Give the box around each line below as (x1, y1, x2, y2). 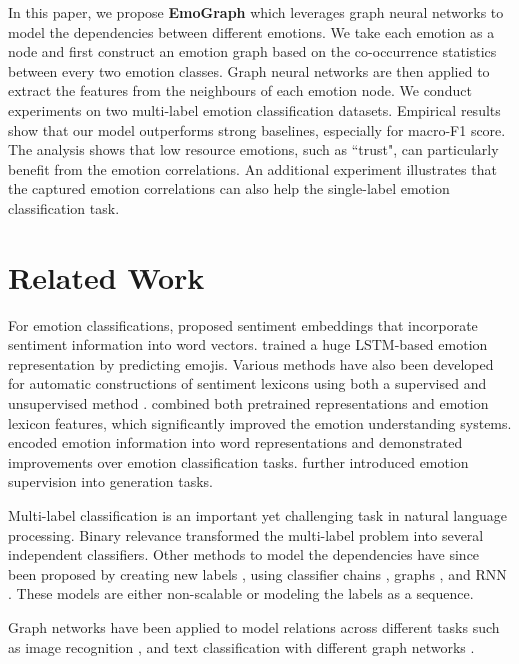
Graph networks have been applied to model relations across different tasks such (8, 616, 500, 637)
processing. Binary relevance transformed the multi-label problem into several (8, 524, 484, 545)
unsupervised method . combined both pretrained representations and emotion (8, 393, 489, 414)
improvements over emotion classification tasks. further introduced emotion (8, 451, 469, 472)
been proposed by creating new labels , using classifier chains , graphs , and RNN (8, 563, 507, 584)
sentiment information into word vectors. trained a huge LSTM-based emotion (8, 334, 488, 355)
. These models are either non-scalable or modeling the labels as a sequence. (8, 583, 474, 604)
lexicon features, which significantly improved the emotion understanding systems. (8, 412, 512, 433)
